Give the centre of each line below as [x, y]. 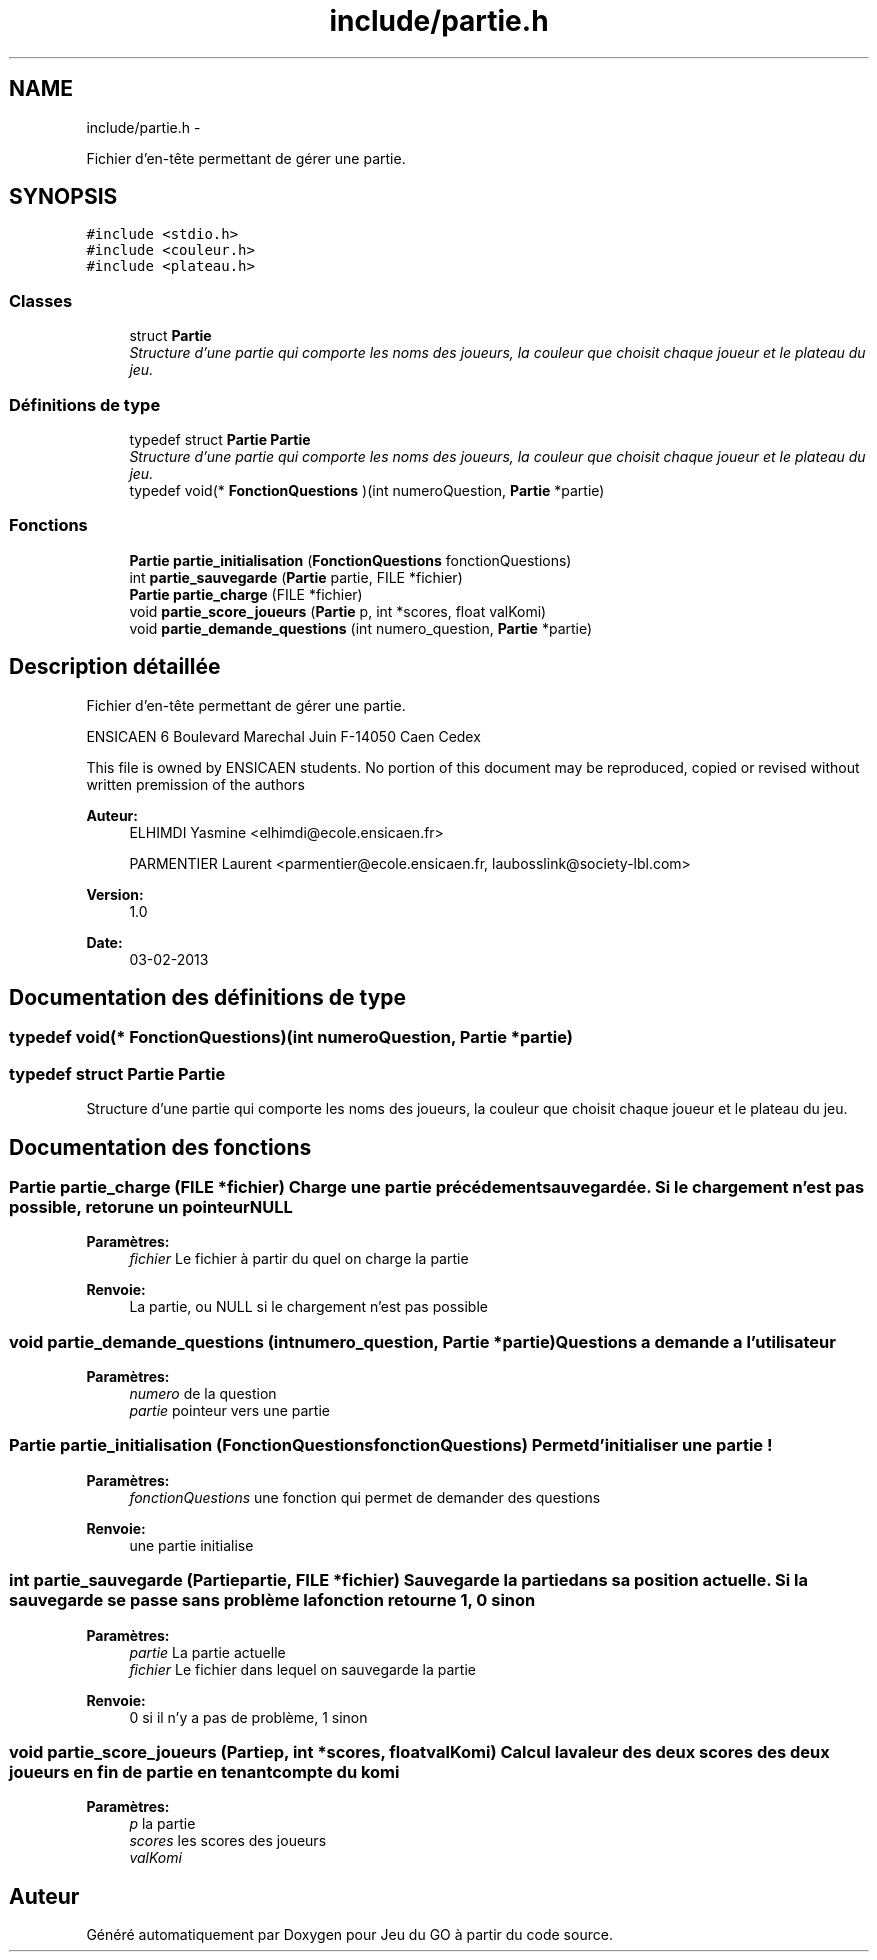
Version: [115, 894]
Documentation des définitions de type [208, 997]
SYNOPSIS [63, 197]
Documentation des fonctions [160, 1147]
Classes [41, 300]
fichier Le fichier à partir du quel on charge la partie [299, 1259]
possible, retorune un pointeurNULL [151, 1206]
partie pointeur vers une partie [229, 1411]
